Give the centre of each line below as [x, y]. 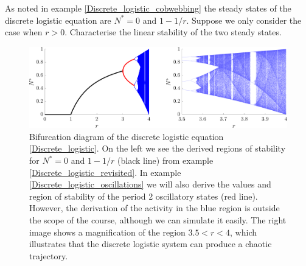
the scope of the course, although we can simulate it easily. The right [158, 219]
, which [244, 232]
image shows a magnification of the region [107, 232]
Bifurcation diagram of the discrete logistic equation [127, 136]
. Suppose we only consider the [244, 20]
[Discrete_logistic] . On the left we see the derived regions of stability [158, 148]
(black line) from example [165, 160]
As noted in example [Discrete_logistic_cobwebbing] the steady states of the [148, 8]
